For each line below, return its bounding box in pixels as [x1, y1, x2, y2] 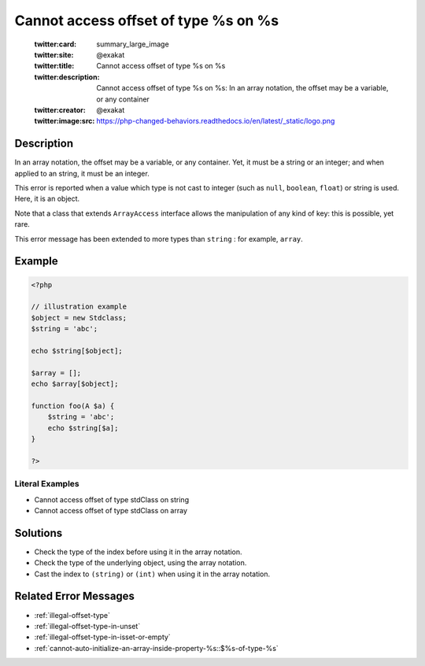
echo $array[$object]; [31, 379, 119, 389]
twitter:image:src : [34, 117, 95, 126]
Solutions [14, 526, 63, 539]
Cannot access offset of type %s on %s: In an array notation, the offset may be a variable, [96, 83, 389, 93]
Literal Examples [14, 479, 79, 490]
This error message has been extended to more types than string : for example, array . [14, 234, 303, 243]
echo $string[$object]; [31, 346, 124, 355]
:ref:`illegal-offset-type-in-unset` [34, 621, 141, 631]
